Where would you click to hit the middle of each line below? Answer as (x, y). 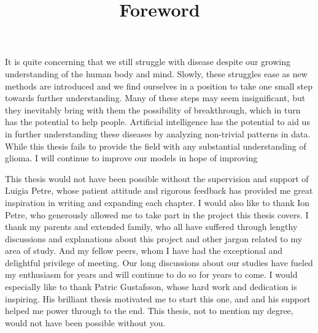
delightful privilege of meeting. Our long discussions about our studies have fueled (159, 262)
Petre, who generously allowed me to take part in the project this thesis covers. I (157, 214)
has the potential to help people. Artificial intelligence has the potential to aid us (157, 122)
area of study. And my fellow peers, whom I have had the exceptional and (144, 251)
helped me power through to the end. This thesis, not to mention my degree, (149, 311)
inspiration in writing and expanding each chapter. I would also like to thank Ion (157, 202)
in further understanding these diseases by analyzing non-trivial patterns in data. (158, 133)
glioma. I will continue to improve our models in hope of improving (131, 158)
